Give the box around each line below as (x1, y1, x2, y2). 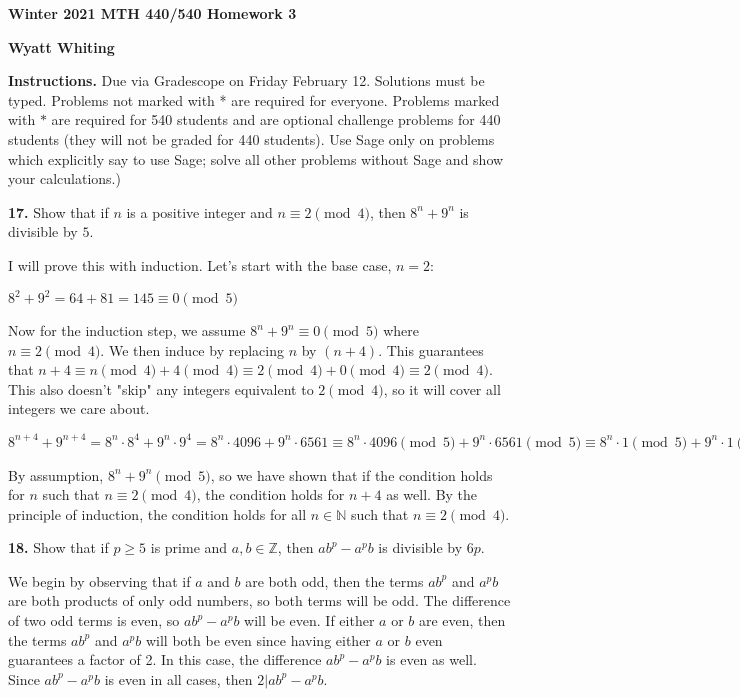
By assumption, (8, 464, 104, 485)
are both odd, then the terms (245, 570, 424, 591)
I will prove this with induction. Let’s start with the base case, (8, 254, 392, 275)
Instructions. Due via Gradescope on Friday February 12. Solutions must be (8, 70, 485, 91)
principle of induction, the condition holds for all (8, 503, 307, 524)
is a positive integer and (126, 201, 273, 222)
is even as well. (386, 649, 477, 670)
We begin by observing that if (8, 570, 191, 591)
